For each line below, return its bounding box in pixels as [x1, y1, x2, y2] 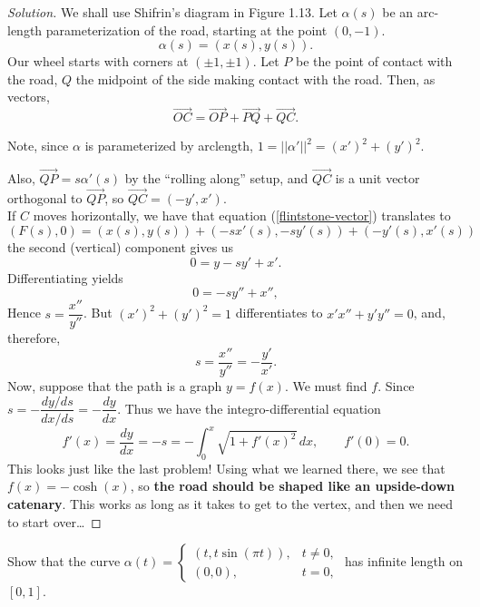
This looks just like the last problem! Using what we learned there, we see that [7, 458, 446, 477]
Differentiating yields [7, 268, 123, 287]
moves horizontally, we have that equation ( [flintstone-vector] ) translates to [33, 206, 451, 225]
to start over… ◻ [7, 512, 102, 531]
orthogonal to [7, 188, 83, 207]
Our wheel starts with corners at [7, 52, 189, 71]
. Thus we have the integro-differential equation [117, 398, 381, 417]
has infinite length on [345, 552, 464, 571]
